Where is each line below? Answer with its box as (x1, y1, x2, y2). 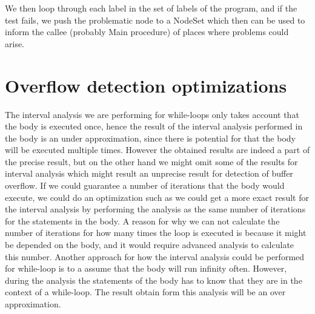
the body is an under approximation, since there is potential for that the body (5, 131, 296, 144)
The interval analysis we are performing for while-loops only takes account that (5, 108, 299, 120)
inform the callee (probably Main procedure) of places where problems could (5, 25, 289, 38)
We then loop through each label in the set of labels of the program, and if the (5, 2, 297, 14)
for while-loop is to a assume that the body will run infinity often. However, (5, 262, 287, 275)
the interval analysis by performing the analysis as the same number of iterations (5, 203, 306, 215)
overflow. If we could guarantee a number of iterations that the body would (5, 179, 285, 192)
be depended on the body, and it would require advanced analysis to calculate (5, 238, 294, 251)
